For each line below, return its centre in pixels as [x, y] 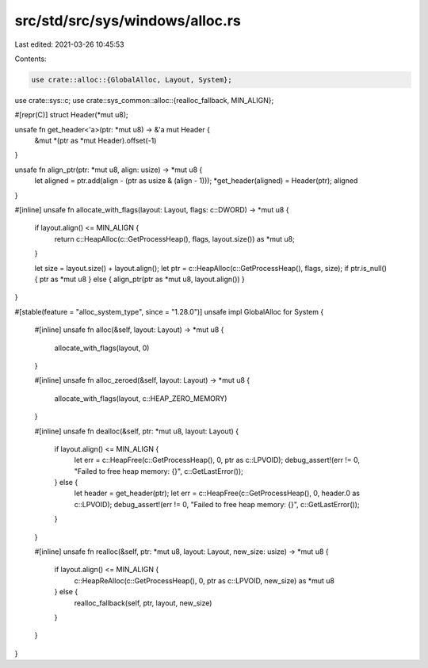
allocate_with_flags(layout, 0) [102, 348]
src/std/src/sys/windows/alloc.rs [128, 21]
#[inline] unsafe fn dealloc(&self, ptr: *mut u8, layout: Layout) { [137, 431]
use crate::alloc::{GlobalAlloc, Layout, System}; [132, 80]
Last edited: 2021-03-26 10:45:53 [69, 44]
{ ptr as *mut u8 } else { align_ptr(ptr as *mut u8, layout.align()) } [140, 279]
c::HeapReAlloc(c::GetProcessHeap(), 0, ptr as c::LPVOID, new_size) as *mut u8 [204, 580]
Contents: [31, 59]
